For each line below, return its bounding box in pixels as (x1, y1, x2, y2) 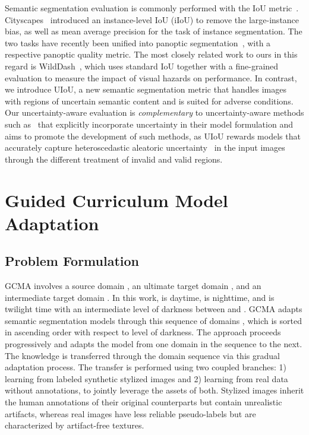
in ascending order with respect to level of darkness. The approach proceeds (5, 326, 281, 338)
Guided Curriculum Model (5, 188, 228, 212)
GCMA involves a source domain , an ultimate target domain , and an (5, 280, 261, 292)
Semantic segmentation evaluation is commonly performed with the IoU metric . (5, 2, 299, 14)
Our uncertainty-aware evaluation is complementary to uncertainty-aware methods (5, 106, 304, 119)
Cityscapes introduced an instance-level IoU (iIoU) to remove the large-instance (5, 13, 299, 26)
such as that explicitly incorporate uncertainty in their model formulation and (5, 118, 293, 130)
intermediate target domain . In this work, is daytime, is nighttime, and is (5, 291, 275, 303)
